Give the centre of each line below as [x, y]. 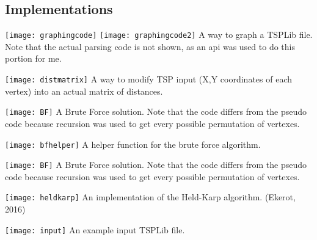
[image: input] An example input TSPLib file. [95, 229]
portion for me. [33, 58]
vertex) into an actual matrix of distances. [84, 91]
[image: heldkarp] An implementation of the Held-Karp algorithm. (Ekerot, [150, 197]
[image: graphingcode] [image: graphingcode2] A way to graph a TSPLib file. [159, 35]
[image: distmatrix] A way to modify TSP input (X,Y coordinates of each [149, 79]
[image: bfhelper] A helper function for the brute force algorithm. [133, 144]
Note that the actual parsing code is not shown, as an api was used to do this [150, 46]
